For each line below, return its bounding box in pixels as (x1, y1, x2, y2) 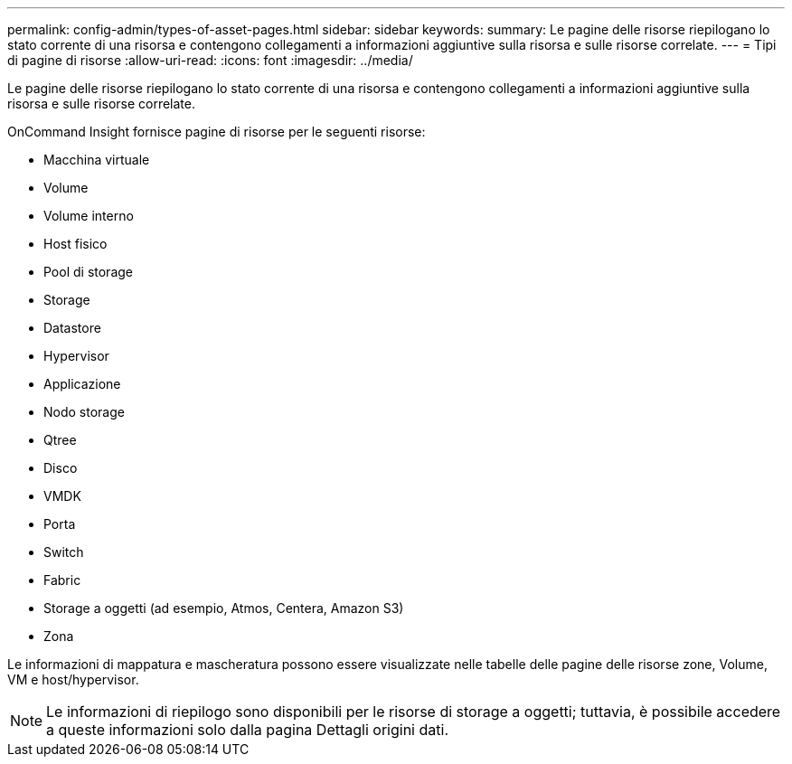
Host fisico (43, 236, 108, 251)
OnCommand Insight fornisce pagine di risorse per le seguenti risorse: (7, 124, 426, 139)
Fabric (43, 572, 81, 588)
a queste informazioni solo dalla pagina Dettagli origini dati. (46, 721, 448, 739)
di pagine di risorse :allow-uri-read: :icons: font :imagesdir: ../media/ (7, 52, 413, 68)
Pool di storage (43, 264, 133, 279)
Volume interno (43, 208, 134, 223)
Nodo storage (43, 404, 125, 420)
